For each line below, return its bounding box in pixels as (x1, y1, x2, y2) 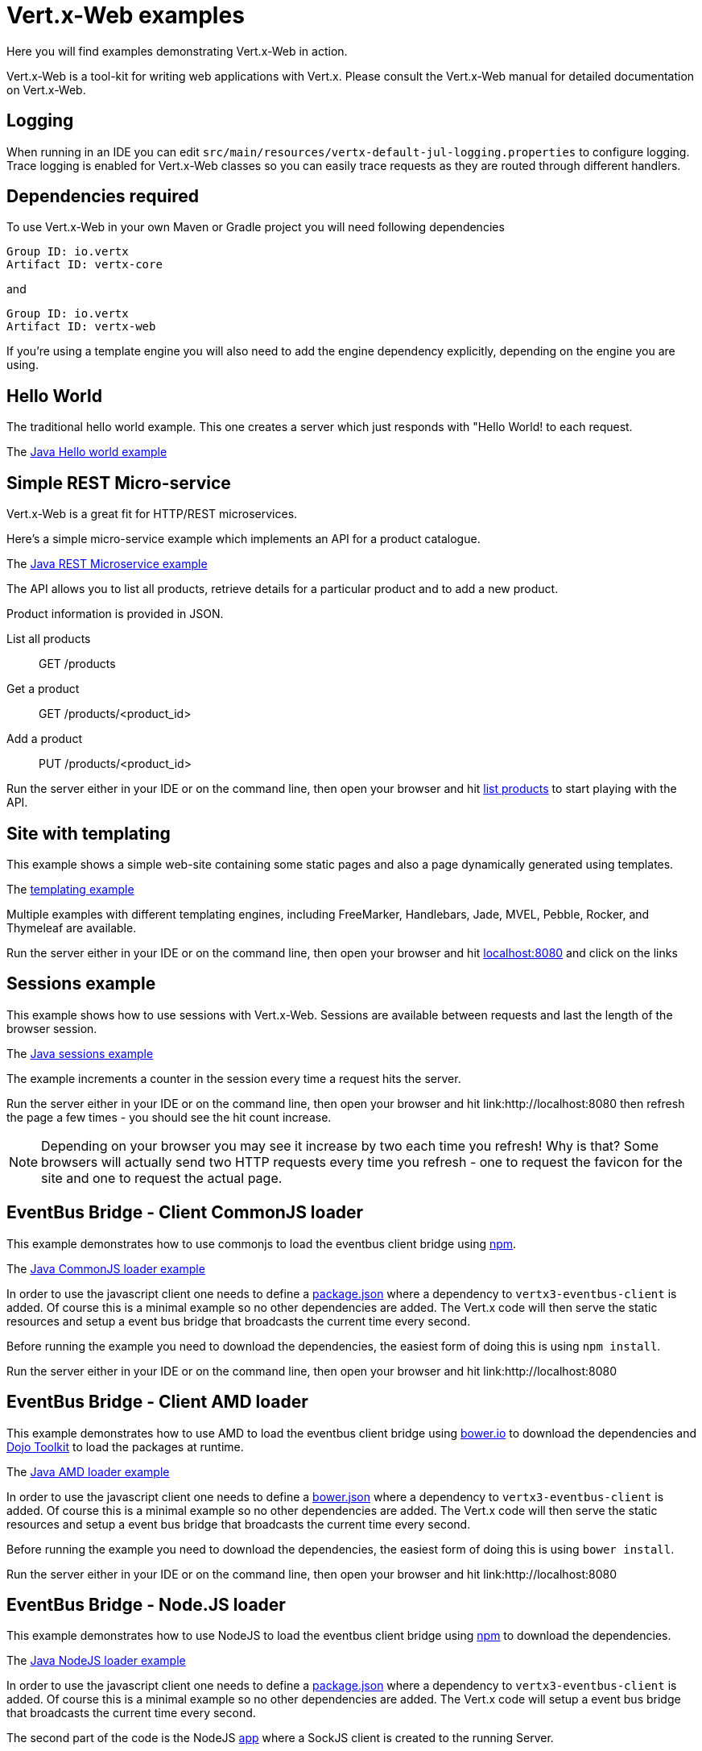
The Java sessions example (6, 1046, 154, 1060)
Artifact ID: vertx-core (6, 258, 163, 272)
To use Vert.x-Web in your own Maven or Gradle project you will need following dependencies (6, 220, 505, 234)
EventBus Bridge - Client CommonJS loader (6, 1202, 364, 1223)
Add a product (6, 732, 82, 746)
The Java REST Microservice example (6, 557, 208, 571)
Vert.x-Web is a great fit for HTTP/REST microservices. (6, 507, 298, 521)
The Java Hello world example (6, 445, 167, 459)
